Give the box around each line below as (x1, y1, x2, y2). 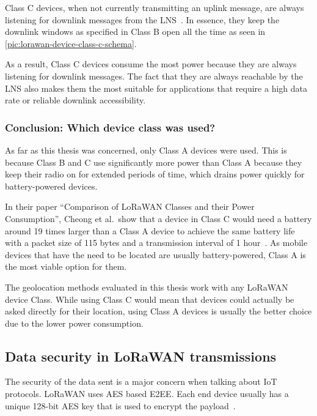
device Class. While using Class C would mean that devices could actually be (5, 292, 294, 305)
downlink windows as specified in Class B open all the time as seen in (5, 25, 266, 38)
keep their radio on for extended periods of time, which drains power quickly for (5, 168, 305, 180)
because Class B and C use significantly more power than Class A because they (5, 155, 302, 168)
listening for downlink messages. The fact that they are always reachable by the (5, 69, 303, 82)
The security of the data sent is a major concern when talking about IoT (5, 375, 277, 388)
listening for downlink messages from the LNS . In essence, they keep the (5, 13, 280, 26)
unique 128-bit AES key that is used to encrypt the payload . (5, 399, 236, 412)
